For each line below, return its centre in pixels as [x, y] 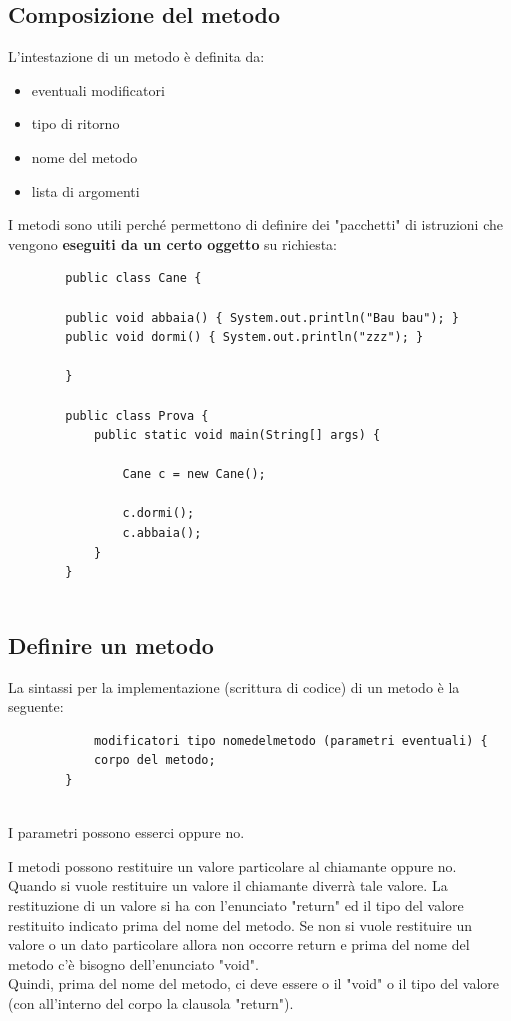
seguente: [36, 706]
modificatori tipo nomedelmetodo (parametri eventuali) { [290, 740]
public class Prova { [137, 415]
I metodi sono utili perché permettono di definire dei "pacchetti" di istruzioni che [255, 224]
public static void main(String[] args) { [237, 435]
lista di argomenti [85, 190]
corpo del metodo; [154, 760]
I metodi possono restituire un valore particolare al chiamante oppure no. [232, 865]
